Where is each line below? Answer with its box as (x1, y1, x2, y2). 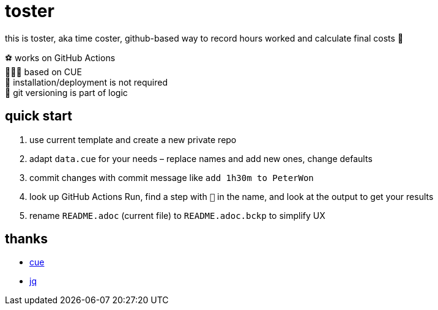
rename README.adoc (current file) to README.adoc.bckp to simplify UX (29, 210, 325, 221)
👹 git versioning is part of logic (5, 87, 128, 98)
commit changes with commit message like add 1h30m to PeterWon (29, 172, 314, 183)
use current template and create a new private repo (29, 134, 237, 145)
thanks (5, 231, 48, 247)
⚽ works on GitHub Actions (5, 52, 116, 63)
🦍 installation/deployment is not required (5, 76, 168, 87)
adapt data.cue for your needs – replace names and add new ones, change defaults (29, 153, 373, 164)
